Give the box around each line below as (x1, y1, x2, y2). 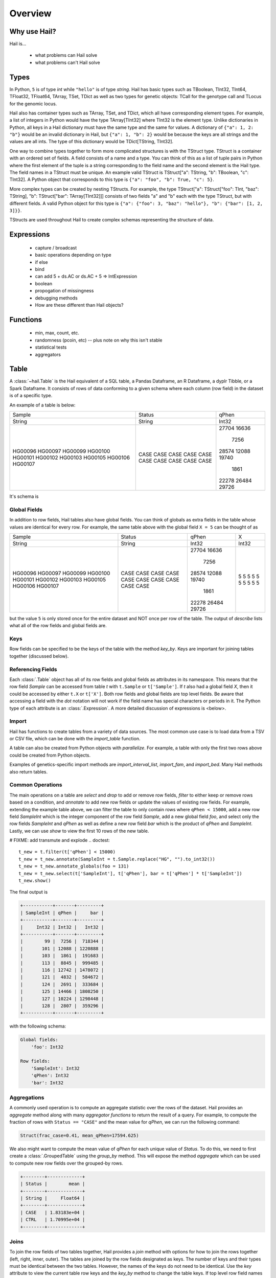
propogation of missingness (35, 288, 94, 294)
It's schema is (9, 493, 39, 499)
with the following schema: (9, 1023, 66, 1030)
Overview (9, 8, 52, 19)
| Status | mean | (20, 1181, 85, 1187)
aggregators (35, 351, 61, 357)
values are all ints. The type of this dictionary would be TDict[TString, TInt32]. (9, 139, 174, 145)
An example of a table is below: (9, 402, 76, 408)
